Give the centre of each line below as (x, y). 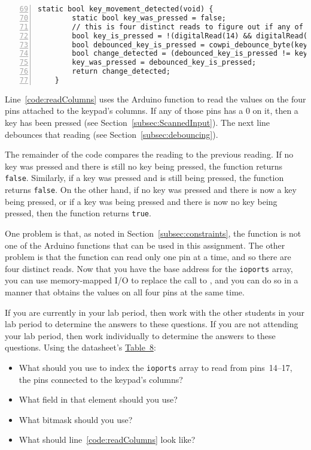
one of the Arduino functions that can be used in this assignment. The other (145, 245)
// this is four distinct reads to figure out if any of (187, 27)
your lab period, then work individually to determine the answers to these (140, 335)
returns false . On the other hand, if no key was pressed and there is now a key (151, 190)
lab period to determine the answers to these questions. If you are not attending (152, 324)
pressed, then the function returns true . (78, 213)
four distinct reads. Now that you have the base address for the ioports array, (149, 268)
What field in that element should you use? (98, 399)
